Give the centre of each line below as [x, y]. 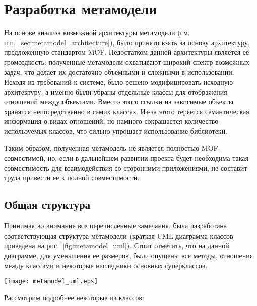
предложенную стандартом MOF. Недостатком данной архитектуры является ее [127, 52]
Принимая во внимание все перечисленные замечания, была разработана [116, 226]
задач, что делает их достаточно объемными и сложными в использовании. [119, 72]
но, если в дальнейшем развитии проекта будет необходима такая [148, 158]
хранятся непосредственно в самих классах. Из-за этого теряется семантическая [127, 111]
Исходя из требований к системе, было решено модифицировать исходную [119, 82]
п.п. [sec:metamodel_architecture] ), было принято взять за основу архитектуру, [127, 42]
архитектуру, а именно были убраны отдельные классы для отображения [116, 91]
